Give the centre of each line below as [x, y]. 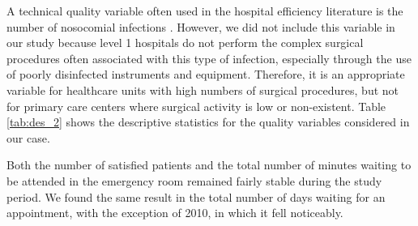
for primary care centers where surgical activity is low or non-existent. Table [196, 106]
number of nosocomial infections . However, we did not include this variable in [201, 26]
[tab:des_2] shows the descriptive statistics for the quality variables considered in [208, 122]
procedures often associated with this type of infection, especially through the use [209, 58]
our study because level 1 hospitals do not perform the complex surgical [185, 43]
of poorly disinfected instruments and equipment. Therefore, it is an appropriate [206, 74]
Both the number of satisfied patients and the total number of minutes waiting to [209, 165]
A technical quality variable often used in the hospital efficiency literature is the [205, 11]
